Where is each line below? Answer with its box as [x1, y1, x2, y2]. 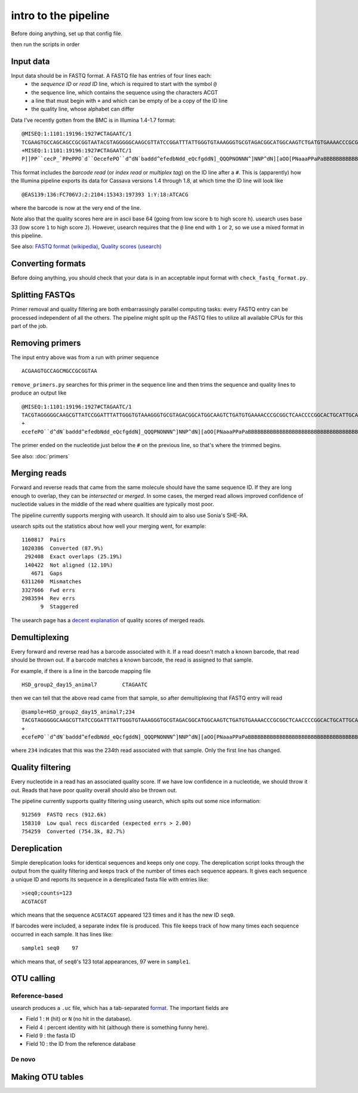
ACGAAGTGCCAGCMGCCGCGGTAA [21, 368, 98, 375]
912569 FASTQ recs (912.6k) [21, 812, 107, 818]
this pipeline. [11, 232, 43, 239]
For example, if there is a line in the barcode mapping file [11, 667, 152, 675]
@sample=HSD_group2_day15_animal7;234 [21, 708, 135, 715]
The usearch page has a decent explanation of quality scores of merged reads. [11, 616, 206, 624]
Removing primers [11, 338, 81, 348]
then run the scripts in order [11, 41, 80, 48]
